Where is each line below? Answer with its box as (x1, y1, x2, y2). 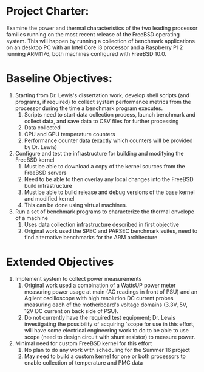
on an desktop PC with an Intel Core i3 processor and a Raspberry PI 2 (6, 44, 183, 51)
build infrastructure (24, 182, 73, 189)
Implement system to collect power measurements (15, 275, 142, 282)
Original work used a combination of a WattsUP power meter (24, 281, 176, 289)
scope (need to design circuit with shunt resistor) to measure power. (24, 333, 195, 340)
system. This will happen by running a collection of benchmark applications (6, 37, 195, 44)
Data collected (24, 123, 61, 131)
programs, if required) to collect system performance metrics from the (15, 98, 191, 105)
